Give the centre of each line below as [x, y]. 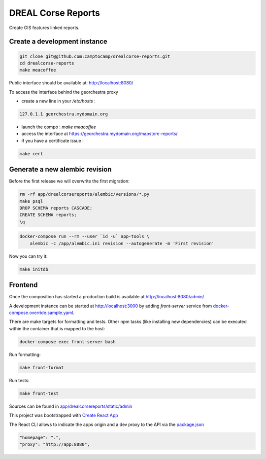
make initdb [34, 269]
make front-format [42, 368]
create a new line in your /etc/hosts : [58, 101]
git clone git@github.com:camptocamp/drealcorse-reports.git [95, 56]
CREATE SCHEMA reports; [48, 215]
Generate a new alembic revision [60, 169]
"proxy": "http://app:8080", [55, 444]
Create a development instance [58, 42]
